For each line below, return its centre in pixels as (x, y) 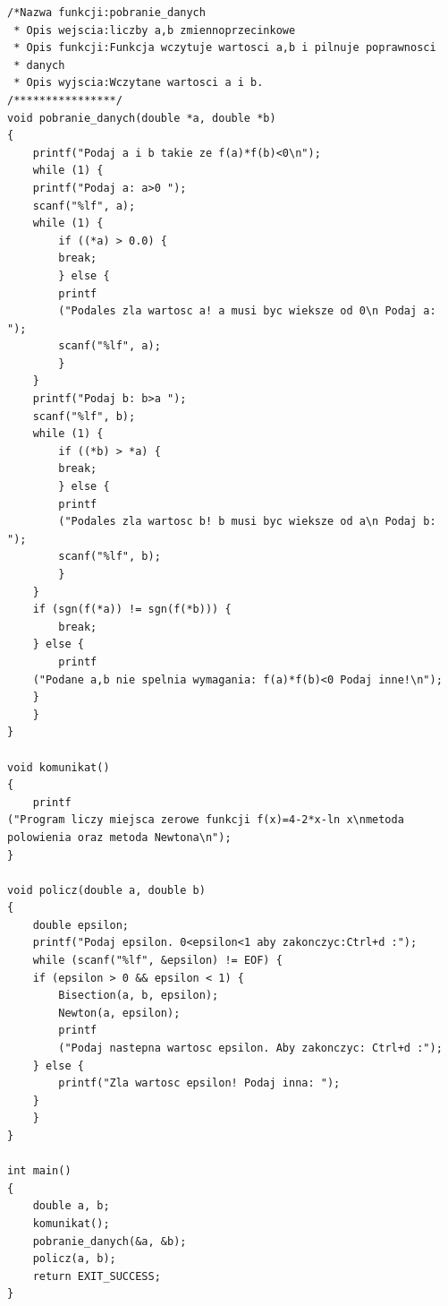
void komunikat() (59, 767)
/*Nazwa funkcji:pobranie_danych (106, 13)
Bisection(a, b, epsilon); (139, 996)
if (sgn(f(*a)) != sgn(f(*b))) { (132, 610)
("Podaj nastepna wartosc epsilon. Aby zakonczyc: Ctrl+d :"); (250, 1048)
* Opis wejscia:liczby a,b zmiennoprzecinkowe (155, 30)
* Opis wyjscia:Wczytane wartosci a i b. (139, 83)
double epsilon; (81, 925)
